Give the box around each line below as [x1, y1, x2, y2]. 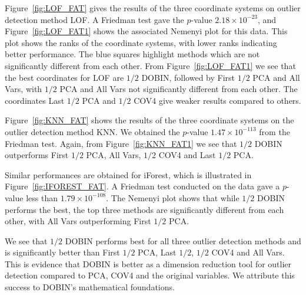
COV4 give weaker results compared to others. [134, 94, 301, 106]
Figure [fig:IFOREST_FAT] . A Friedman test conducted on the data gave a [5, 180, 280, 192]
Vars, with [5, 83, 42, 95]
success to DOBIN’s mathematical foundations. [5, 281, 175, 293]
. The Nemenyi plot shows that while [106, 191, 240, 204]
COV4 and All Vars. [211, 246, 285, 258]
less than [26, 191, 58, 204]
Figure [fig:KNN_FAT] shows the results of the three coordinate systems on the [5, 114, 294, 126]
